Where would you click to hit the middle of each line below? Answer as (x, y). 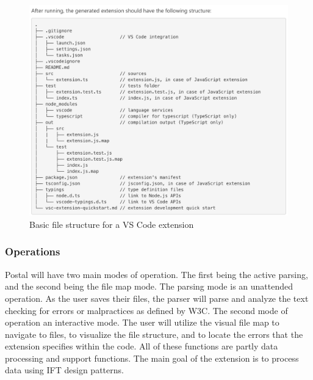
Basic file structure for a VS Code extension (112, 224)
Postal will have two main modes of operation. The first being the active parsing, (156, 274)
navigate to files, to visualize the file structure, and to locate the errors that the (154, 334)
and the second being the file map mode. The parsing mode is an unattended (149, 286)
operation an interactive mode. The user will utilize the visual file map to (142, 322)
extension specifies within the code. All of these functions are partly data (142, 346)
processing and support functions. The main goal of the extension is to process (152, 358)
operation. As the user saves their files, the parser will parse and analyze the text (157, 298)
